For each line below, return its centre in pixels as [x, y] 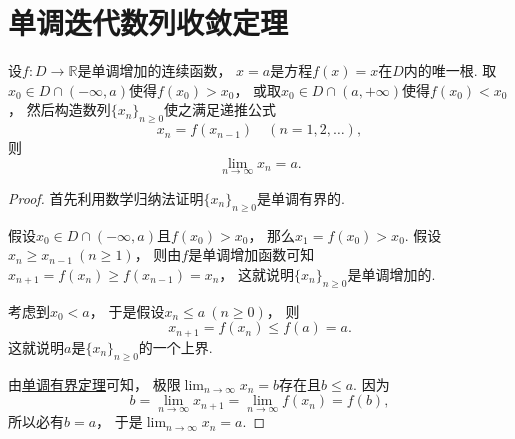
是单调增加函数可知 [251, 254]
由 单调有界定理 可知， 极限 [94, 383]
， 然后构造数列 [59, 109]
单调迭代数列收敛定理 [148, 22]
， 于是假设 [127, 310]
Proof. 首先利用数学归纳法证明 [106, 197]
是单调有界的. [300, 197]
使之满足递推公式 [220, 109]
